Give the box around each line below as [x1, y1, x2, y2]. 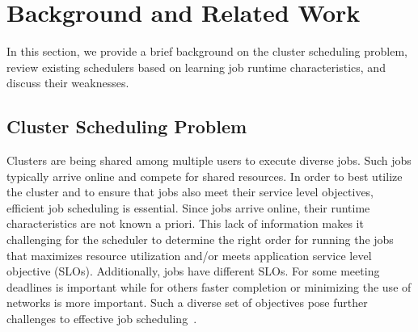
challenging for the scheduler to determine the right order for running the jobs [6, 231, 394, 248]
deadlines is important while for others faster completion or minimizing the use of [6, 278, 412, 295]
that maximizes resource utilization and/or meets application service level [6, 246, 372, 263]
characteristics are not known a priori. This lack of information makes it [6, 215, 364, 232]
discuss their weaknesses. [6, 74, 129, 91]
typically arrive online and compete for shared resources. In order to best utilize [6, 167, 403, 184]
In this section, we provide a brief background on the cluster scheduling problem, [6, 43, 407, 60]
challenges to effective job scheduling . [6, 310, 197, 327]
